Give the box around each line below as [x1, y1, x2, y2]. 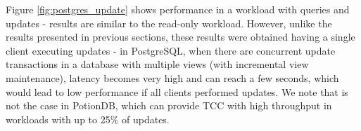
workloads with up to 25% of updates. [6, 111, 170, 126]
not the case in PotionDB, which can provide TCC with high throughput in [6, 98, 332, 113]
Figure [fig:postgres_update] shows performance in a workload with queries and [6, 2, 350, 16]
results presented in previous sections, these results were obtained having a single [6, 29, 355, 44]
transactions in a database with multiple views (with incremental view [6, 57, 309, 71]
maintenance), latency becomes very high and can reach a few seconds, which [6, 70, 339, 85]
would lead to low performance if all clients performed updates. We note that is [6, 84, 348, 99]
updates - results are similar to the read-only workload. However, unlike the [6, 15, 332, 30]
